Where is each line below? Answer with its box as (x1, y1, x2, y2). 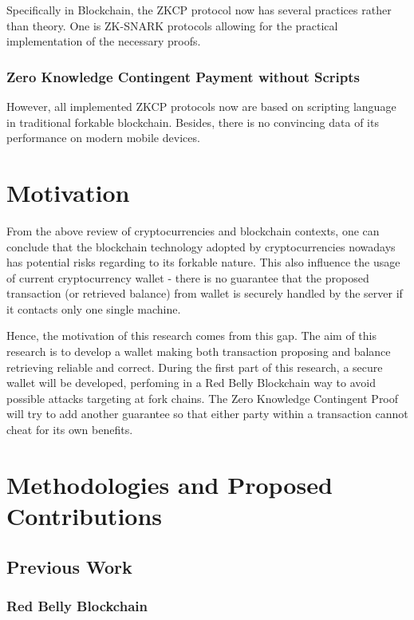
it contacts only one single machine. (6, 300, 181, 317)
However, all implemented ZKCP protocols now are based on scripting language (6, 98, 396, 114)
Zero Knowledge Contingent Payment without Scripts (6, 66, 360, 86)
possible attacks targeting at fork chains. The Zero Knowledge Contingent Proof (6, 389, 399, 406)
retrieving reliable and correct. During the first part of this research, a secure (6, 358, 383, 375)
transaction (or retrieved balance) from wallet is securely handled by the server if (6, 285, 403, 302)
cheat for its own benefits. (6, 421, 133, 438)
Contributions (6, 500, 163, 531)
